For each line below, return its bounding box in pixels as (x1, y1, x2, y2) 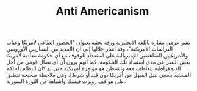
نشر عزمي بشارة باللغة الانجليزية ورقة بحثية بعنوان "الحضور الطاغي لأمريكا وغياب (6, 38, 191, 46)
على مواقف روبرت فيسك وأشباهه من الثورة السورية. (6, 78, 126, 85)
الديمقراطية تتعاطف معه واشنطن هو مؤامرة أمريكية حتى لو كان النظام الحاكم (6, 65, 181, 72)
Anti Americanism (56, 4, 149, 18)
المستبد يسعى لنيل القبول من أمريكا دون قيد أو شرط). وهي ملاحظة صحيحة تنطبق (6, 71, 192, 79)
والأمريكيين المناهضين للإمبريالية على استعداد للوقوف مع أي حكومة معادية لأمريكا (6, 52, 188, 59)
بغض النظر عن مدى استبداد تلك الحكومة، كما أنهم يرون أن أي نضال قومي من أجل (6, 58, 190, 65)
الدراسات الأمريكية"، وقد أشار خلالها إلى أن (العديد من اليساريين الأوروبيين (6, 45, 173, 53)
